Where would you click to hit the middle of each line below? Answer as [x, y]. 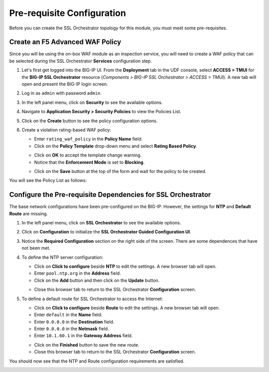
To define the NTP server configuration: [63, 257]
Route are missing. [29, 213]
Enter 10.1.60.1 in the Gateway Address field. [83, 336]
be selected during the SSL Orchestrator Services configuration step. [80, 61]
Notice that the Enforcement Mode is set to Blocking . [89, 162]
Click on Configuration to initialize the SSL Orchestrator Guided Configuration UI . [106, 232]
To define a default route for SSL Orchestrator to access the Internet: [92, 299]
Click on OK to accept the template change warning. [88, 155]
